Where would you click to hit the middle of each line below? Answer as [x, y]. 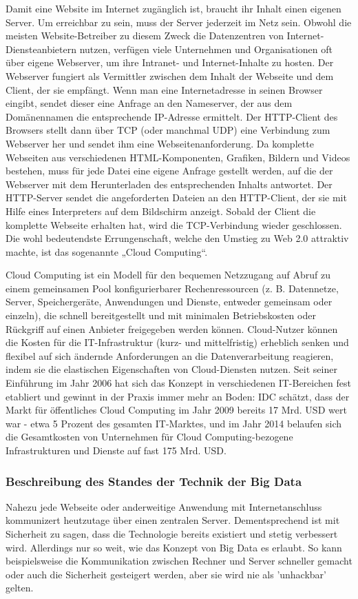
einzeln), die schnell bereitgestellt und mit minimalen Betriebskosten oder [161, 315]
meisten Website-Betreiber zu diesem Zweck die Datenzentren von [145, 35]
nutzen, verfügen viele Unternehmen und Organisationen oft [206, 49]
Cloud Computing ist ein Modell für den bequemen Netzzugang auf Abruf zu [168, 275]
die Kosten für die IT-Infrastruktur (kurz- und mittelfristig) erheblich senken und [177, 342]
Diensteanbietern [41, 49]
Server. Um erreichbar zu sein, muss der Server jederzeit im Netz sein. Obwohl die [179, 22]
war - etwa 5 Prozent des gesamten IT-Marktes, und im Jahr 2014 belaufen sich [174, 423]
